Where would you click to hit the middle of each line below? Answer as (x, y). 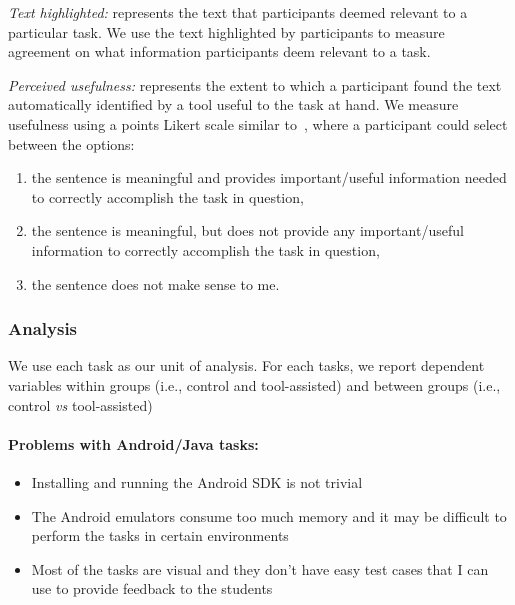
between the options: (71, 143)
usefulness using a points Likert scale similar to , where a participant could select (258, 123)
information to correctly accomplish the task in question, (205, 249)
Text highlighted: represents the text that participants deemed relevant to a (238, 12)
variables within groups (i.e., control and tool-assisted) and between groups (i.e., (254, 384)
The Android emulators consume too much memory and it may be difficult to (269, 515)
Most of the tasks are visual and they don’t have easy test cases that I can (260, 568)
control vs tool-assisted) (80, 404)
